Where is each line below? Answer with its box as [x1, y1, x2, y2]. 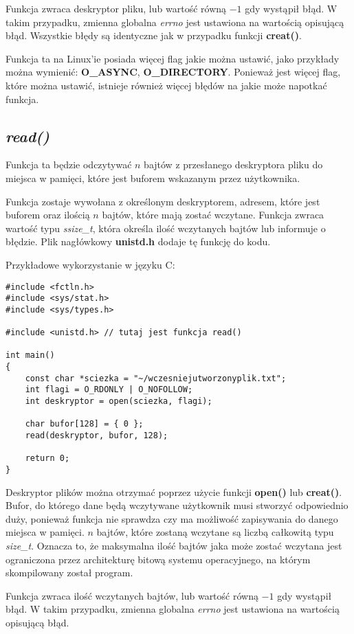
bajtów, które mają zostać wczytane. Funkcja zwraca [102, 207, 324, 222]
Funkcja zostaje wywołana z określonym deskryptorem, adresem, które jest [5, 194, 320, 208]
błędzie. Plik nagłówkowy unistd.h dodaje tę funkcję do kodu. [5, 234, 271, 249]
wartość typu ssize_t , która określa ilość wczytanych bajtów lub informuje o [5, 220, 326, 235]
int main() [5, 350, 55, 361]
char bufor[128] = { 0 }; [25, 419, 144, 429]
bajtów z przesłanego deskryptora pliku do [144, 157, 323, 172]
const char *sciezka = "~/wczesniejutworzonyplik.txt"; [25, 373, 287, 383]
